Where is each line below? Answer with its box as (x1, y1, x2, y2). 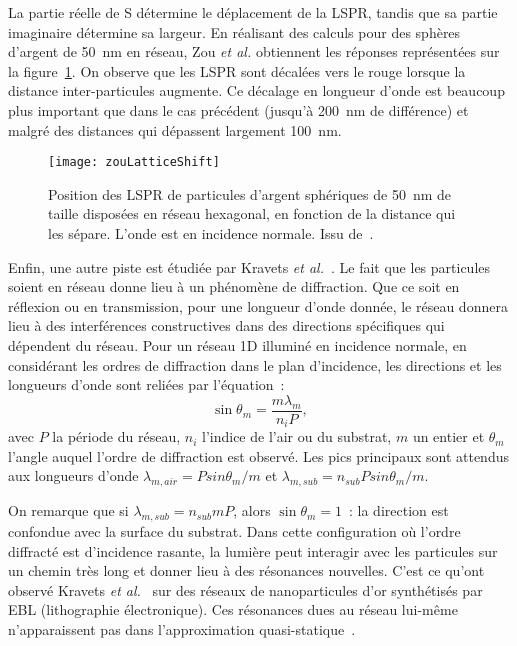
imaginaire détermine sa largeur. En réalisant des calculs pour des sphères (8, 21, 461, 42)
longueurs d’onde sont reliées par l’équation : (8, 374, 285, 395)
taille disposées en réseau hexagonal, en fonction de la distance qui (48, 203, 456, 224)
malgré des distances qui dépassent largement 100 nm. (8, 119, 342, 140)
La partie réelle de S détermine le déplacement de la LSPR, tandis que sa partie (8, 2, 498, 22)
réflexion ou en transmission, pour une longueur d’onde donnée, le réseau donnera (8, 295, 508, 316)
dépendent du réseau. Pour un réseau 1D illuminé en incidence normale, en (8, 334, 467, 355)
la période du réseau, (52, 426, 181, 447)
